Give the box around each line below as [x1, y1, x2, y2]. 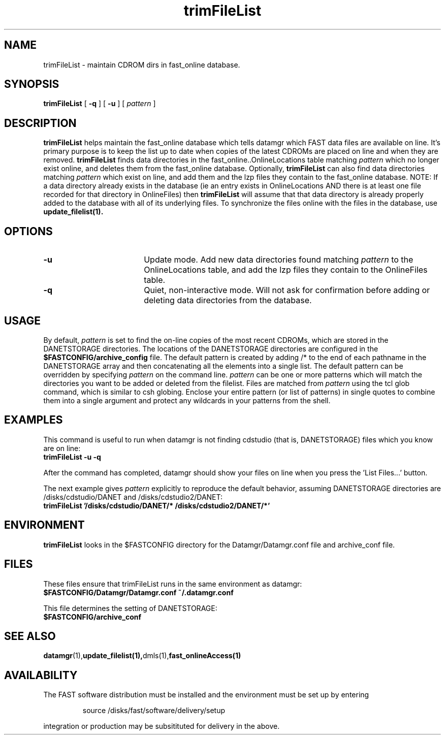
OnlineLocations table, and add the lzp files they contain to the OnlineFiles [144, 265, 428, 275]
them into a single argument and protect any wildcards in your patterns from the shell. [43, 396, 331, 405]
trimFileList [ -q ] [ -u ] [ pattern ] [43, 99, 156, 108]
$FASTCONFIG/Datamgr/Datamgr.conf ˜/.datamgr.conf [43, 588, 234, 597]
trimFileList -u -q [43, 452, 101, 461]
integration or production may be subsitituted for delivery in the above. [43, 722, 280, 731]
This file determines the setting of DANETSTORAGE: [43, 603, 217, 613]
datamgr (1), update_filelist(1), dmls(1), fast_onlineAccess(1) [43, 651, 241, 660]
